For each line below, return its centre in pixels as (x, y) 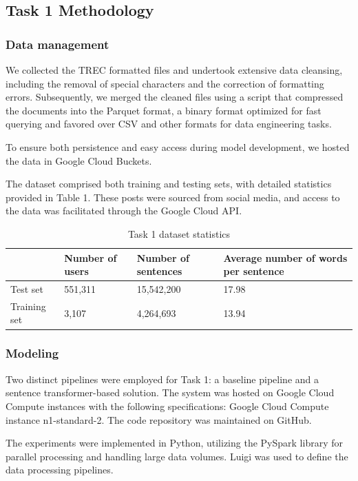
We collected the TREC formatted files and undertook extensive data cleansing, (174, 70)
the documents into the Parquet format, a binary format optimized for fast (164, 110)
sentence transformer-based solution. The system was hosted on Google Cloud (170, 392)
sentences (159, 271)
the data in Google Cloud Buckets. (79, 160)
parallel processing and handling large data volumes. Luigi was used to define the (177, 456)
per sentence (254, 271)
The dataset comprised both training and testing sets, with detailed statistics (169, 184)
